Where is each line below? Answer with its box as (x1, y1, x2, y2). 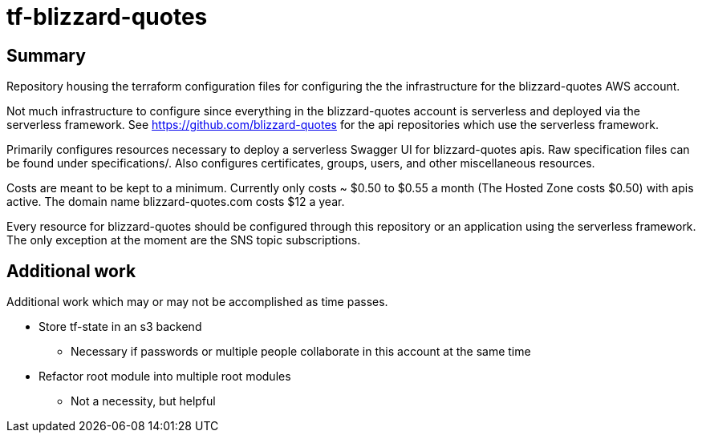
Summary (6, 45, 86, 66)
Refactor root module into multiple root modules (39, 369, 291, 384)
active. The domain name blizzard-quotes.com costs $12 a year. (6, 195, 345, 209)
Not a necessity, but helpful (71, 394, 216, 409)
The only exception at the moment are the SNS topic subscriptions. (6, 233, 361, 248)
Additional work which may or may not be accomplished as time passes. (6, 295, 388, 309)
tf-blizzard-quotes (6, 3, 208, 30)
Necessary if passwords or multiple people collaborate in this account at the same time (71, 344, 531, 359)
